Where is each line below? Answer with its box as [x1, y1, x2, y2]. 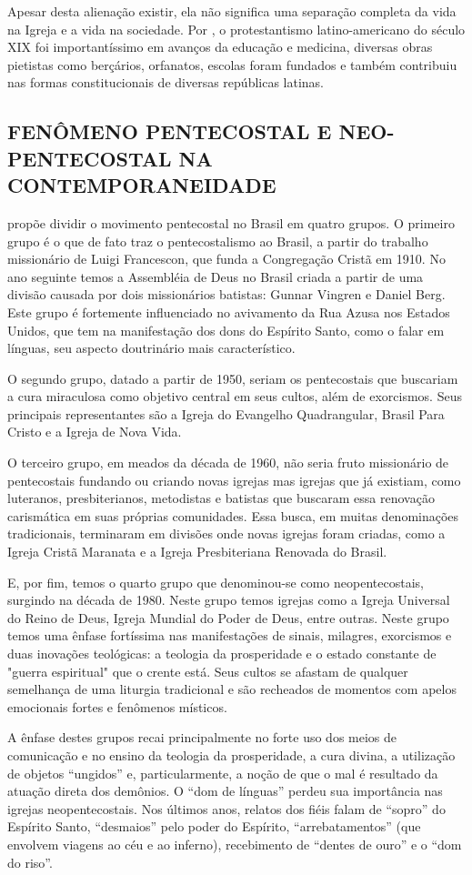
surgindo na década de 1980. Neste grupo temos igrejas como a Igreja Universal [7, 590, 450, 609]
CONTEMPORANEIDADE [7, 171, 276, 199]
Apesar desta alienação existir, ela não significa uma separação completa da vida [7, 2, 457, 20]
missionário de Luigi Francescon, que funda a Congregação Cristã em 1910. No [7, 249, 446, 268]
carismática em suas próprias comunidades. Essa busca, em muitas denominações [7, 506, 459, 525]
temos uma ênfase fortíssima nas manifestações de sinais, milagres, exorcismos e [7, 626, 452, 645]
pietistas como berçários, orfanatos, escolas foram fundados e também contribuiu [7, 55, 457, 74]
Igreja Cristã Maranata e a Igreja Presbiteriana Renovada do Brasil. [7, 542, 387, 561]
